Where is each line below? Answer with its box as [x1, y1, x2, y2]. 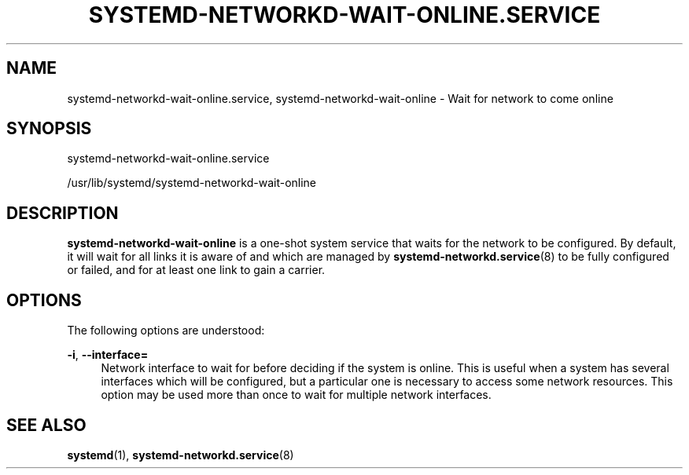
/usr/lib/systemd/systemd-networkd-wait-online [67, 176, 317, 190]
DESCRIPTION [6, 203, 119, 223]
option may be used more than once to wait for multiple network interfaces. [101, 388, 492, 402]
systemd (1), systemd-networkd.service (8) [67, 448, 294, 462]
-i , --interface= [67, 348, 149, 362]
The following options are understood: [67, 323, 265, 338]
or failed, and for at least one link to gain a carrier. [67, 263, 326, 277]
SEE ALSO [6, 415, 87, 435]
